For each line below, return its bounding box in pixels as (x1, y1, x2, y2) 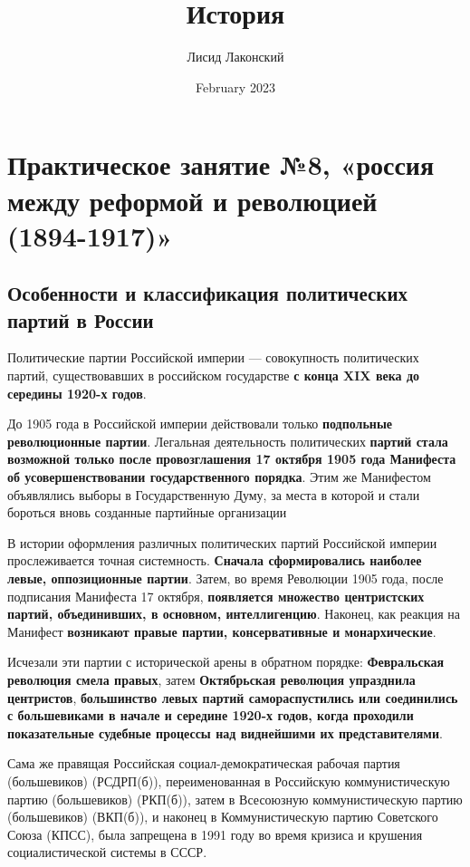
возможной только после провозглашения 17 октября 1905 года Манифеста (7, 449, 456, 468)
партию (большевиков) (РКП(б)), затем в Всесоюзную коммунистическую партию (7, 789, 463, 808)
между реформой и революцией (7, 181, 378, 218)
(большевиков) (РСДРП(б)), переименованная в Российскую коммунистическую (7, 771, 450, 790)
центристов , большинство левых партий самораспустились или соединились (7, 688, 458, 707)
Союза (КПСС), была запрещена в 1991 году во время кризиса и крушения (7, 824, 423, 843)
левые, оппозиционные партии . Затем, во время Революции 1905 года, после (7, 569, 444, 587)
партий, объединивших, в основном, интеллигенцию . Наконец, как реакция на (7, 604, 460, 623)
